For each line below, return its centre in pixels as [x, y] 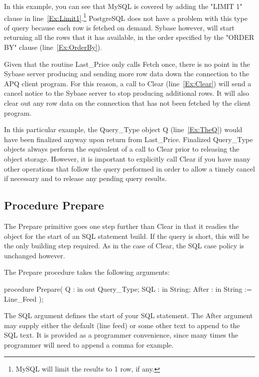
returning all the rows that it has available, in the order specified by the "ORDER [129, 37]
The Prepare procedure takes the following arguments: [87, 272]
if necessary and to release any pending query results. [85, 178]
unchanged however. [35, 255]
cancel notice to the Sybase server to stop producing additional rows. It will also [127, 93]
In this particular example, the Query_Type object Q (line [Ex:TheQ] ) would [123, 129]
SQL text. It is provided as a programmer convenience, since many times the [121, 335]
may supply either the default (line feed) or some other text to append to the [122, 325]
